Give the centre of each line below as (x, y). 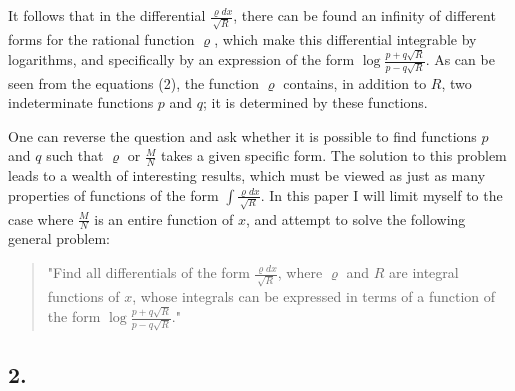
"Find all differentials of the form (148, 272)
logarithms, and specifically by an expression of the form (181, 59)
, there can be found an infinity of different (364, 15)
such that (75, 155)
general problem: (59, 238)
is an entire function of (164, 218)
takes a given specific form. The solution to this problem (334, 155)
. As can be (460, 59)
